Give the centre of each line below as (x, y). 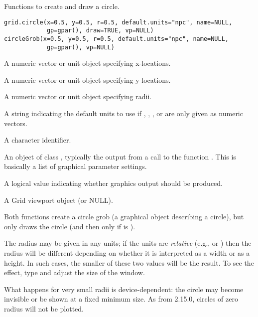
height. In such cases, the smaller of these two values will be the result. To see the (129, 262)
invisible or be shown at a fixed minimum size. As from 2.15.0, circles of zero (121, 299)
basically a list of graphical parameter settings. (75, 166)
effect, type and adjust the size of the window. (74, 272)
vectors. (16, 123)
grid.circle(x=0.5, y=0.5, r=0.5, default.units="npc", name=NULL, (118, 22)
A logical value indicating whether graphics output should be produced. (113, 183)
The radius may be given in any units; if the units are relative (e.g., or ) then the (128, 243)
